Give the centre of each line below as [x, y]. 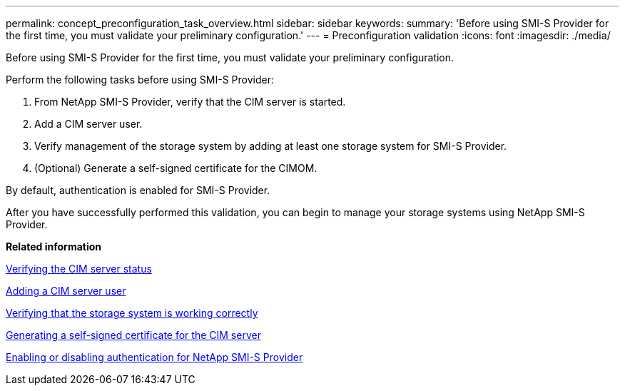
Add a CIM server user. [88, 124]
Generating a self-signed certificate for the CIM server [133, 335]
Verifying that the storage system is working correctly [132, 313]
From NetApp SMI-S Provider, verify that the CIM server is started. [190, 102]
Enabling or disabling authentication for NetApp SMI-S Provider [154, 357]
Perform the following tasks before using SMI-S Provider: [140, 80]
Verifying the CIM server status [79, 269]
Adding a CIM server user [66, 291]
